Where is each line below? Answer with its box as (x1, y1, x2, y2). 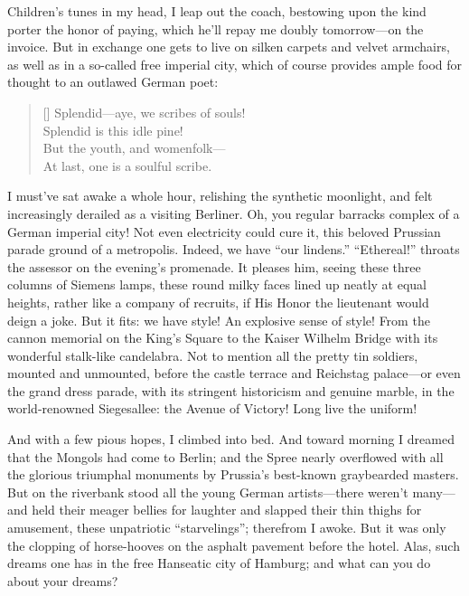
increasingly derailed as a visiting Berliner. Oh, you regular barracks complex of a (7, 203, 460, 222)
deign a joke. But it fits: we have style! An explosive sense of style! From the (7, 310, 430, 329)
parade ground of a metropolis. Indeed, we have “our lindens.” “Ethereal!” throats (7, 240, 460, 259)
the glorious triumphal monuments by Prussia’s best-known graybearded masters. (7, 465, 459, 484)
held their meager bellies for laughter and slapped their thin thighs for (32, 500, 422, 519)
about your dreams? (7, 571, 118, 590)
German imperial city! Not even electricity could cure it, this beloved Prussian (7, 222, 441, 241)
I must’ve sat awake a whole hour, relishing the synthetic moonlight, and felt (7, 186, 433, 205)
